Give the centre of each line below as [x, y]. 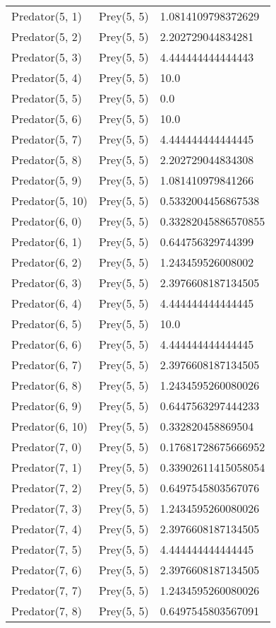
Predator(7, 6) [47, 570]
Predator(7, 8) [47, 611]
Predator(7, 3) [47, 508]
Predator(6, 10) [49, 426]
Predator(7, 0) [47, 447]
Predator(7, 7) [47, 590]
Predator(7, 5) [47, 549]
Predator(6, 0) [47, 221]
